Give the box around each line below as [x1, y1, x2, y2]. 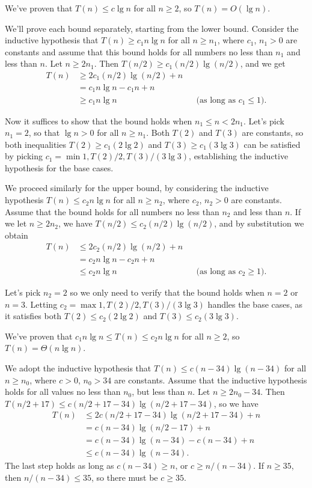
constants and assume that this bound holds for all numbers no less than [5, 45, 273, 58]
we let [5, 217, 27, 230]
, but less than [132, 385, 185, 398]
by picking [5, 150, 43, 162]
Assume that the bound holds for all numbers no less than [5, 205, 219, 218]
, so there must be [91, 471, 158, 484]
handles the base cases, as [207, 297, 303, 310]
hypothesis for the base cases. [5, 161, 114, 174]
